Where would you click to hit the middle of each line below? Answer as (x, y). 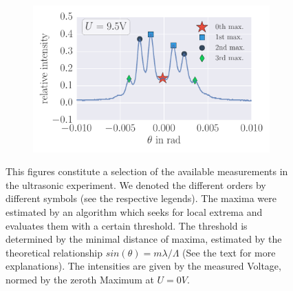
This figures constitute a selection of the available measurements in (147, 171)
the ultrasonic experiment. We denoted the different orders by (136, 184)
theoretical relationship (54, 252)
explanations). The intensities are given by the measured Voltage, (143, 266)
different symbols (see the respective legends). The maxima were (141, 198)
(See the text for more (229, 252)
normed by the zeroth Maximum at (80, 280)
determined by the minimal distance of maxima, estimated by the (144, 239)
